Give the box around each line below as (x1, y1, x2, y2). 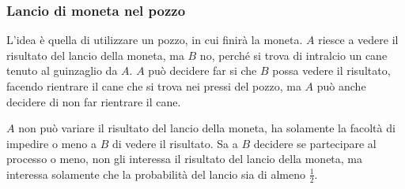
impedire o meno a (6, 135, 97, 151)
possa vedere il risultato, (272, 62, 391, 79)
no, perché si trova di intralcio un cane (199, 46, 388, 63)
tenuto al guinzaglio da (6, 62, 118, 79)
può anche (316, 78, 366, 94)
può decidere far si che (148, 62, 257, 79)
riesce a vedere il (318, 31, 399, 48)
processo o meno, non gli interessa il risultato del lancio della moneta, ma (6, 150, 363, 167)
